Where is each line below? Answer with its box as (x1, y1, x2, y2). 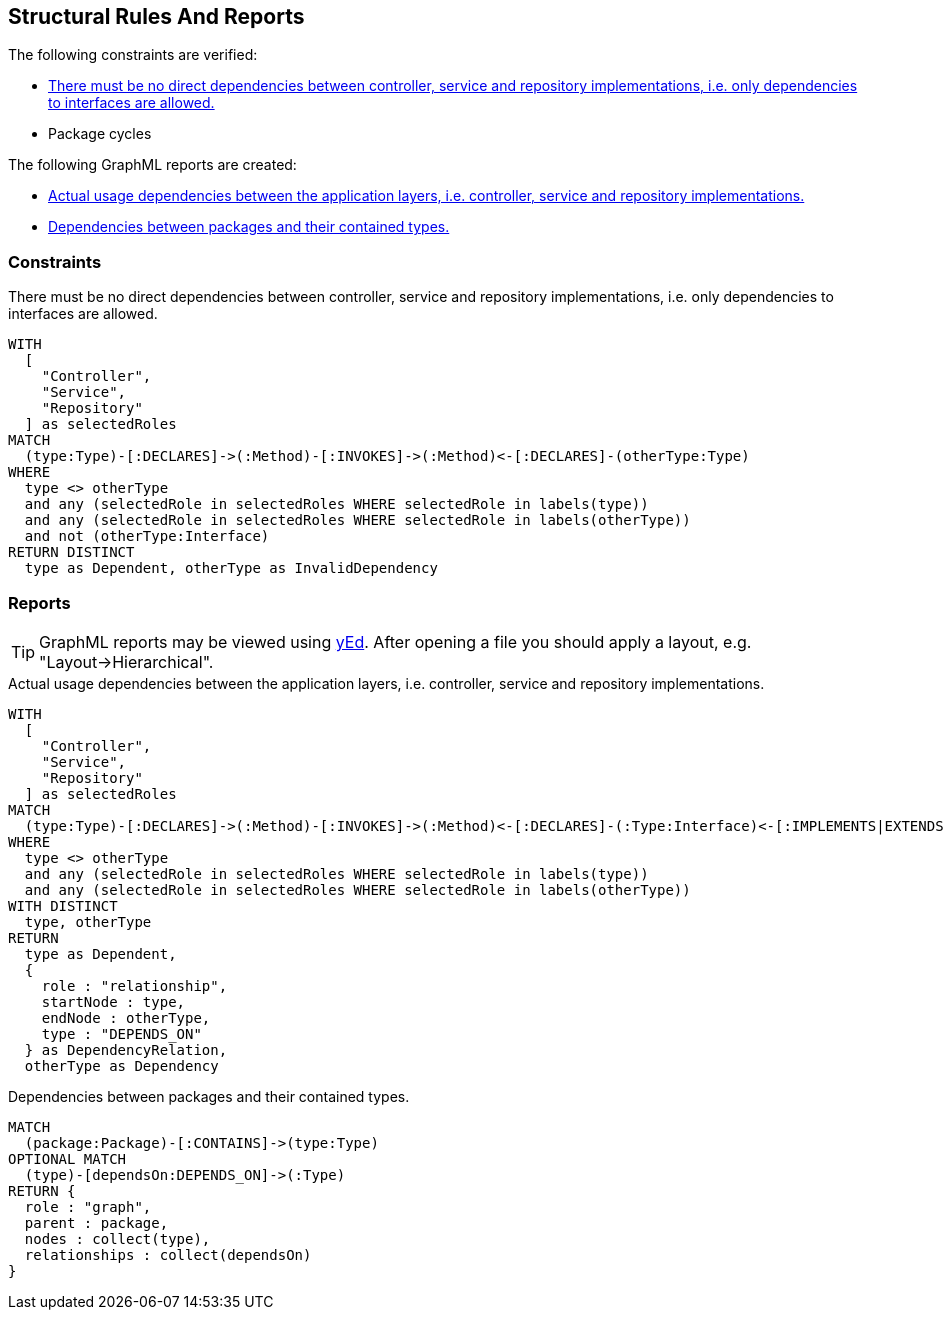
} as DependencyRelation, (24, 1041, 228, 1058)
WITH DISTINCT (8, 897, 118, 914)
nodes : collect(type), (24, 1230, 211, 1247)
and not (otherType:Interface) (24, 528, 270, 545)
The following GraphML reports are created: (8, 156, 297, 174)
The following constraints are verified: (8, 46, 258, 64)
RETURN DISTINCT (8, 544, 135, 561)
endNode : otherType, (41, 1009, 211, 1026)
